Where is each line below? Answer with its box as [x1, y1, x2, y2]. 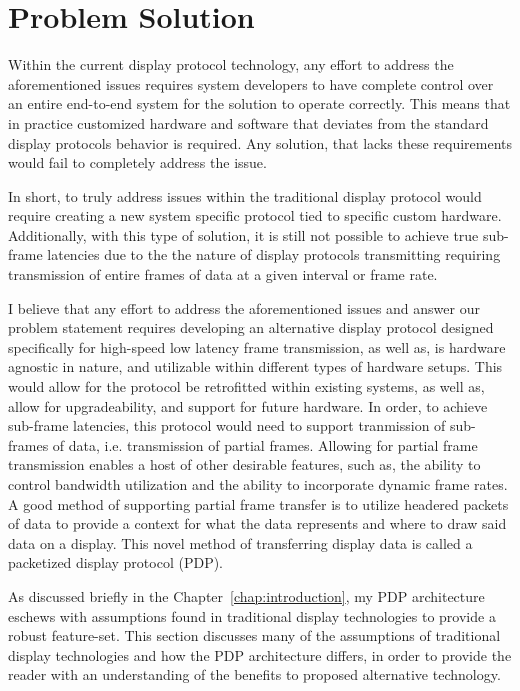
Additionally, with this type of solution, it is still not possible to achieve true [8, 224, 479, 245]
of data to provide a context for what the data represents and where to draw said [8, 513, 507, 534]
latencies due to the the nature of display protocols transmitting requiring [47, 244, 501, 265]
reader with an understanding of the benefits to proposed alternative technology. [8, 664, 501, 685]
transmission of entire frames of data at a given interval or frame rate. [8, 264, 438, 285]
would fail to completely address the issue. [8, 152, 267, 173]
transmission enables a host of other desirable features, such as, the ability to [8, 454, 481, 475]
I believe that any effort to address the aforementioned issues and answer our [8, 297, 480, 318]
